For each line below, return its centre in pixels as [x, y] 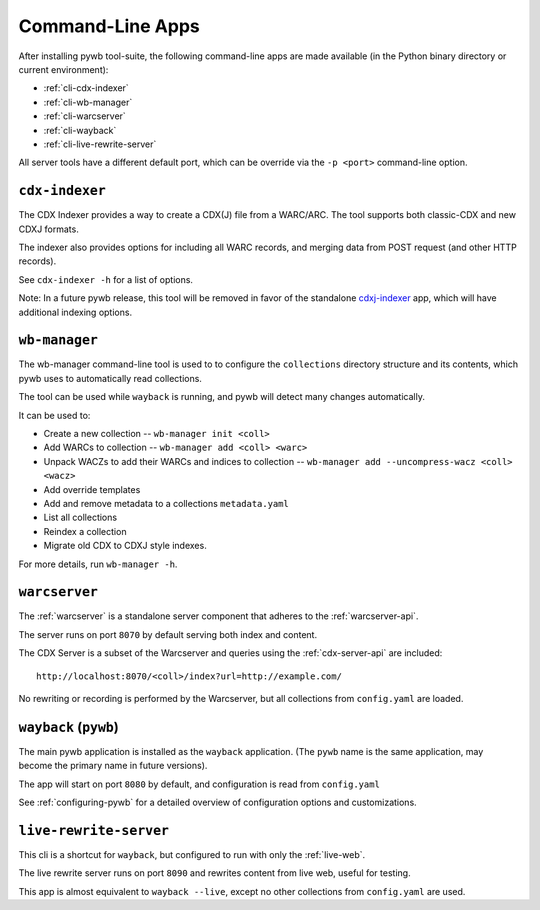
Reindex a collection [85, 531]
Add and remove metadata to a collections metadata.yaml [166, 503]
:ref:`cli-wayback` [80, 130]
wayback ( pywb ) [68, 726]
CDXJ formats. [48, 229]
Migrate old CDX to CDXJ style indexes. [125, 546]
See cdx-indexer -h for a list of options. [106, 279]
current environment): [63, 69]
